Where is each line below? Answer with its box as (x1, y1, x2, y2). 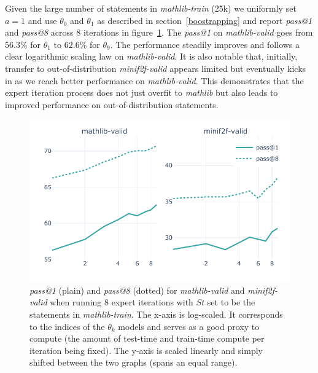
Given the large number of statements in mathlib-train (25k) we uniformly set (5, 2, 297, 14)
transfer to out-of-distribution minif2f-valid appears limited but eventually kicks (5, 61, 306, 74)
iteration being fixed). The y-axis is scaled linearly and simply (29, 344, 263, 356)
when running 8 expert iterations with (50, 296, 193, 308)
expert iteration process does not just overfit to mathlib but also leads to (5, 86, 278, 99)
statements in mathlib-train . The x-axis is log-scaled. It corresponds (29, 307, 283, 320)
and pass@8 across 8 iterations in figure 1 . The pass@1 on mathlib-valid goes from (5, 26, 313, 39)
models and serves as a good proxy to (118, 320, 260, 332)
